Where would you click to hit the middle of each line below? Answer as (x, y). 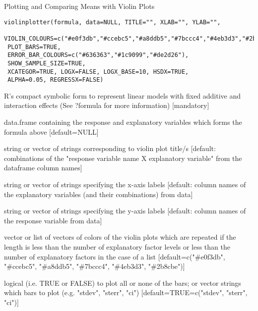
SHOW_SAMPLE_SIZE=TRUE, (47, 63)
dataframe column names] (43, 168)
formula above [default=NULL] (51, 131)
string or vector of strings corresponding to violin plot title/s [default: (110, 148)
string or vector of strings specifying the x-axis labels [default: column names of (125, 184)
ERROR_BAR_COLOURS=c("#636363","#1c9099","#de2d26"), (98, 55)
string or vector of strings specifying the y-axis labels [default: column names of (125, 211)
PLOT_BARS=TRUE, (34, 47)
